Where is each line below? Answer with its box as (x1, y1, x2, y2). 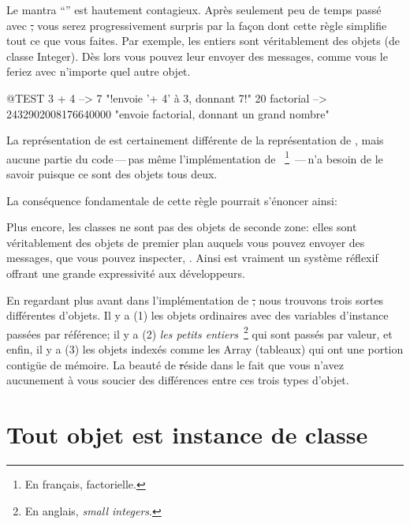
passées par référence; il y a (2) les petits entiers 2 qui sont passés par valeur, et (6, 323, 393, 342)
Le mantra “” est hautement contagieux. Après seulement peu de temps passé (6, 2, 382, 17)
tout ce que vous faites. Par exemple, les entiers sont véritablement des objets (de (6, 32, 400, 49)
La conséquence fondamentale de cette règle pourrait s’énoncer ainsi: (6, 192, 337, 208)
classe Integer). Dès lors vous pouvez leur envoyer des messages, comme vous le (6, 47, 388, 64)
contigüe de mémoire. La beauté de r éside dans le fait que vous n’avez (6, 356, 344, 372)
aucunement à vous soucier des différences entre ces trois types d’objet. (6, 372, 349, 388)
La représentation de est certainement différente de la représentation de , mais (6, 132, 384, 148)
